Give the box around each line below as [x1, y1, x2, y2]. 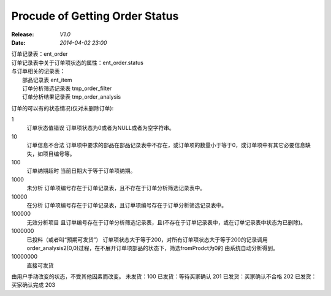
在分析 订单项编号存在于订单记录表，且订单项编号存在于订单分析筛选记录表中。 [26, 201, 227, 208]
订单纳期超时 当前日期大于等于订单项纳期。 [26, 167, 136, 175]
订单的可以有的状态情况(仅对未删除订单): [11, 104, 114, 112]
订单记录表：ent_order [11, 50, 68, 58]
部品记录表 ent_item [22, 76, 73, 83]
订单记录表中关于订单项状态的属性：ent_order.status [11, 59, 144, 66]
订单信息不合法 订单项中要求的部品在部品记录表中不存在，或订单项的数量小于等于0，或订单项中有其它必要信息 [26, 142, 306, 149]
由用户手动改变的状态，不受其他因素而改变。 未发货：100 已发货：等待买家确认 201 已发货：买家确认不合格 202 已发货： [11, 273, 317, 280]
